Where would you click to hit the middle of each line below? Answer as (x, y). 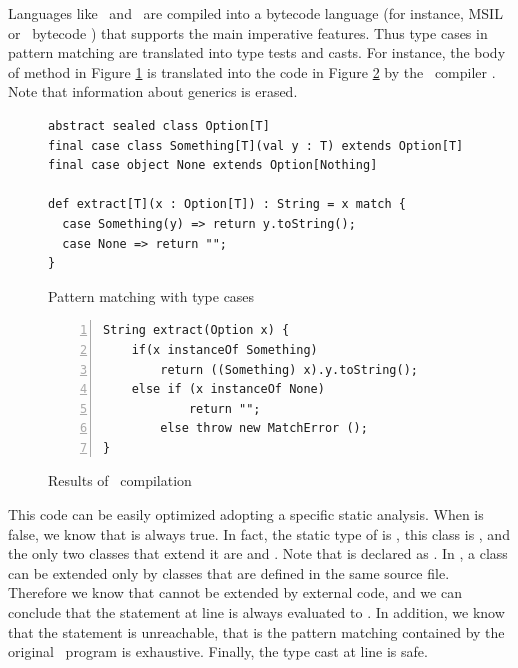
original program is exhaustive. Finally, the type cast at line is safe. (218, 651)
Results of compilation (120, 480)
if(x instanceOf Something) (224, 349)
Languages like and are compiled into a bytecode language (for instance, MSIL (255, 13)
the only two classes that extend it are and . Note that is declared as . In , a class (258, 553)
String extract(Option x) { (196, 330)
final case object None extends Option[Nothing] (213, 165)
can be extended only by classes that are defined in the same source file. (229, 572)
